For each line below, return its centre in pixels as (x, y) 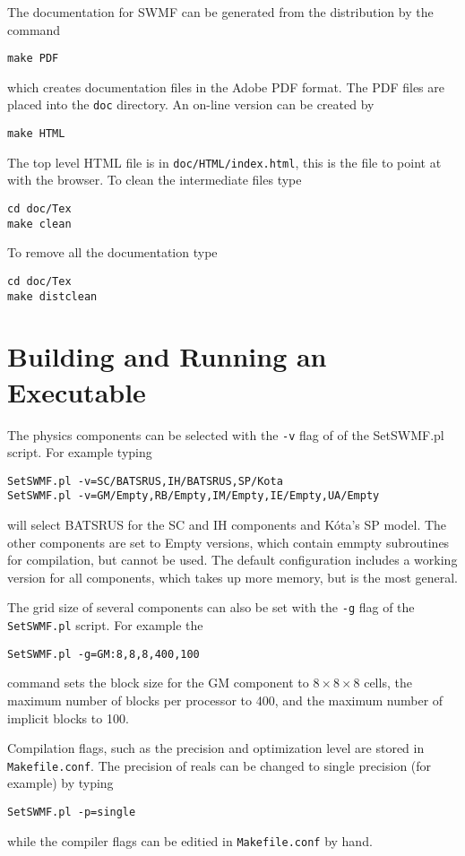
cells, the (388, 683)
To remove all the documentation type (112, 252)
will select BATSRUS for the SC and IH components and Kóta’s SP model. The (227, 525)
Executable (77, 391)
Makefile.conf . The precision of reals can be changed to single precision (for (220, 765)
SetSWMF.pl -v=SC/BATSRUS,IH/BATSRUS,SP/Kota (145, 481)
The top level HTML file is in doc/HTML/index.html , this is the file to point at (224, 162)
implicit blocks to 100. (68, 718)
